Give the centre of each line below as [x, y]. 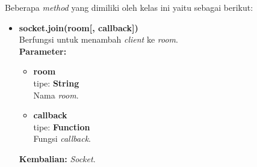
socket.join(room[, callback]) [79, 27]
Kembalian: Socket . [57, 158]
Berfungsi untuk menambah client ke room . [98, 39]
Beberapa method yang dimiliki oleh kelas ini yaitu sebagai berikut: [129, 7]
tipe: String [56, 83]
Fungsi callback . [62, 138]
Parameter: [43, 51]
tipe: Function [62, 126]
